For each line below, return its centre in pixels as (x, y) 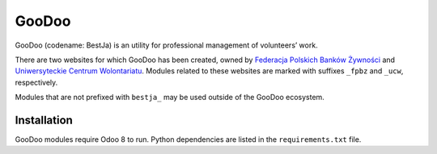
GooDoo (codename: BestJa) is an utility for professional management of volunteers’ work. (167, 45)
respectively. (36, 82)
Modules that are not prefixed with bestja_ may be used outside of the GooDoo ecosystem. (170, 98)
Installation (44, 120)
